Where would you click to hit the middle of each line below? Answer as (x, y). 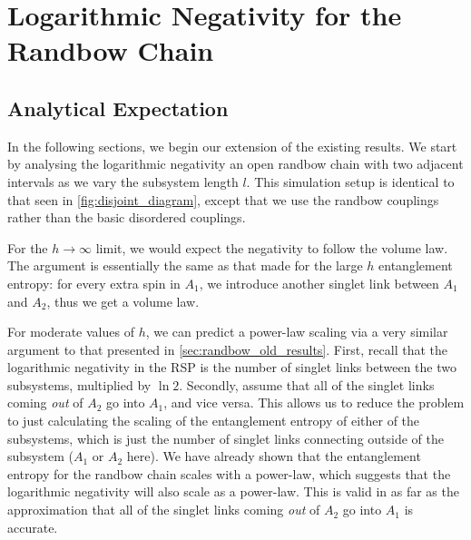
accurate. (33, 527)
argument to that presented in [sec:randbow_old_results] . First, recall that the (228, 349)
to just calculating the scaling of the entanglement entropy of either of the (214, 421)
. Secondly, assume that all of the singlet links (307, 384)
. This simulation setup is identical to (350, 181)
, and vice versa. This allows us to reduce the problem (314, 403)
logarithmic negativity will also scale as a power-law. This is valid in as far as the (233, 491)
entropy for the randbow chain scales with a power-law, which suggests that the (229, 473)
